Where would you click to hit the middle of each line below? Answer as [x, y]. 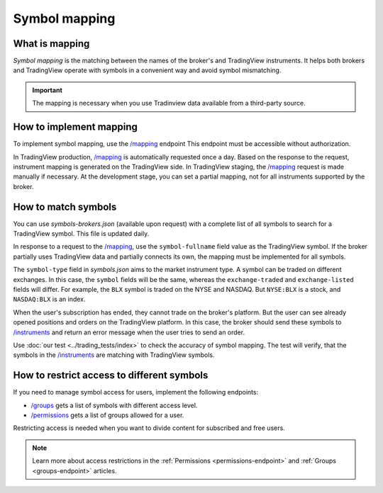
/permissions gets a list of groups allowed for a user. [107, 415]
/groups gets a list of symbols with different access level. [114, 405]
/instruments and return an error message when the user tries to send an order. [129, 332]
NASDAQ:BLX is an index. [49, 299]
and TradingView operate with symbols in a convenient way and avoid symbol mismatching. [147, 70]
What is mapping [51, 44]
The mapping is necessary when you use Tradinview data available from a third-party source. [169, 103]
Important [48, 90]
